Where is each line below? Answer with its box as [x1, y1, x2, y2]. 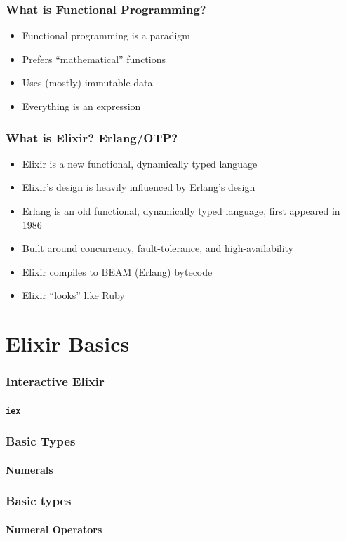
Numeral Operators [6, 521, 102, 536]
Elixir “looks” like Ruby [22, 288, 125, 302]
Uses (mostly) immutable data [22, 75, 153, 90]
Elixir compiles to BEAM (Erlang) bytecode [22, 264, 213, 279]
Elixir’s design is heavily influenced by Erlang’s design [22, 180, 255, 194]
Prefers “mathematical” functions [22, 51, 166, 66]
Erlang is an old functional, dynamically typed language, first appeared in [22, 203, 340, 218]
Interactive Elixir [6, 373, 105, 390]
